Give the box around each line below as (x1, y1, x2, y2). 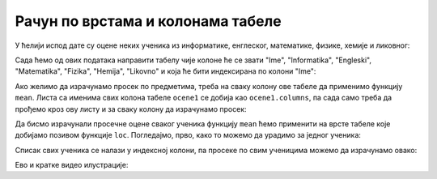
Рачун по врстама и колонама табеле (15, 12, 282, 30)
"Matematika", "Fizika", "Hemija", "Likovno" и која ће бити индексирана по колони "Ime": (15, 66, 316, 76)
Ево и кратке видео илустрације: (15, 160, 129, 170)
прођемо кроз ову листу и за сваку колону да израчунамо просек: (15, 104, 247, 113)
